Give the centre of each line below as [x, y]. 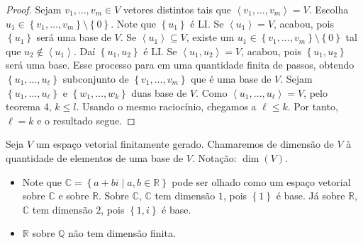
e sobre [74, 196]
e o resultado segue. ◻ [86, 120]
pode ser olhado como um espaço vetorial [261, 181]
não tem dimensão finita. [122, 233]
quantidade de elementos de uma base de [95, 157]
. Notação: [214, 157]
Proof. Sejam [34, 9]
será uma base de [74, 37]
